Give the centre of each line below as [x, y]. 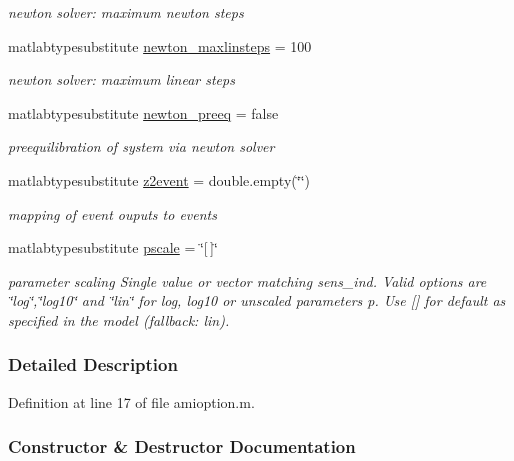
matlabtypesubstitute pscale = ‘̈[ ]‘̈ [113, 247]
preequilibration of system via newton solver [141, 146]
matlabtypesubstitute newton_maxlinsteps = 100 [160, 45]
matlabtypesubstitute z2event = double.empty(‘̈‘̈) [159, 179]
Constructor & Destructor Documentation [182, 446]
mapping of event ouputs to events [112, 213]
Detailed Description [93, 364]
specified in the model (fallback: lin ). [119, 319]
